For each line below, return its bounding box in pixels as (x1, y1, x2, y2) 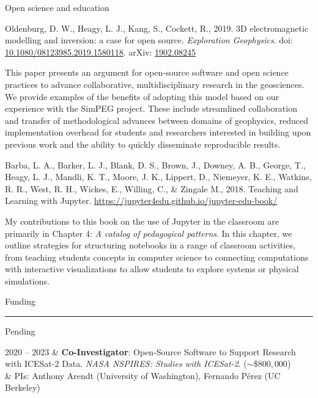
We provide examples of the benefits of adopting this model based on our (5, 90, 279, 103)
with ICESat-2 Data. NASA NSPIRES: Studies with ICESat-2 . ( (5, 357, 247, 370)
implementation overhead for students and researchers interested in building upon (5, 126, 311, 139)
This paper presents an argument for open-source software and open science (5, 66, 289, 79)
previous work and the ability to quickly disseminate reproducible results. (5, 137, 281, 150)
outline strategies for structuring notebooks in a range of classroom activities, (5, 239, 295, 251)
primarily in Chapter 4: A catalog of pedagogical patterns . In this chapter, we (5, 226, 292, 239)
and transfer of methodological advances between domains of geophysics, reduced (5, 114, 308, 126)
